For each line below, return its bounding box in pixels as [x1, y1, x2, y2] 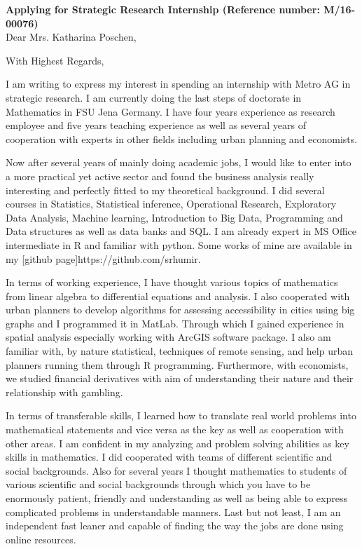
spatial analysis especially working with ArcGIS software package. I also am [6, 330, 331, 344]
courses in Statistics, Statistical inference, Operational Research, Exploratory [6, 196, 337, 211]
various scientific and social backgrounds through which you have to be [6, 477, 311, 492]
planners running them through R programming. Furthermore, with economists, [6, 357, 349, 372]
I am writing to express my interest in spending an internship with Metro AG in [6, 76, 351, 91]
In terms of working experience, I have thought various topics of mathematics [6, 275, 338, 290]
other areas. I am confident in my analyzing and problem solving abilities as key [6, 435, 349, 450]
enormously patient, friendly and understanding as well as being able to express [6, 491, 347, 505]
